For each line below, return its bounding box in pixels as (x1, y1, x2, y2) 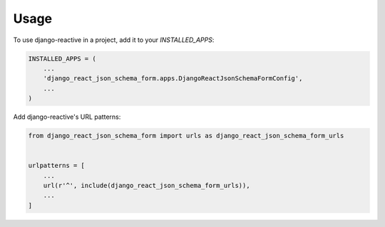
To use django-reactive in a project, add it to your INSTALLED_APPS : (13, 36, 215, 44)
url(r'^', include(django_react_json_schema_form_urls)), (43, 181, 250, 190)
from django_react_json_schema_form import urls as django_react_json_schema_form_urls (28, 132, 344, 140)
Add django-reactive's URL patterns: (13, 112, 121, 121)
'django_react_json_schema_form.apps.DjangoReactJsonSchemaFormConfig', (43, 75, 303, 83)
